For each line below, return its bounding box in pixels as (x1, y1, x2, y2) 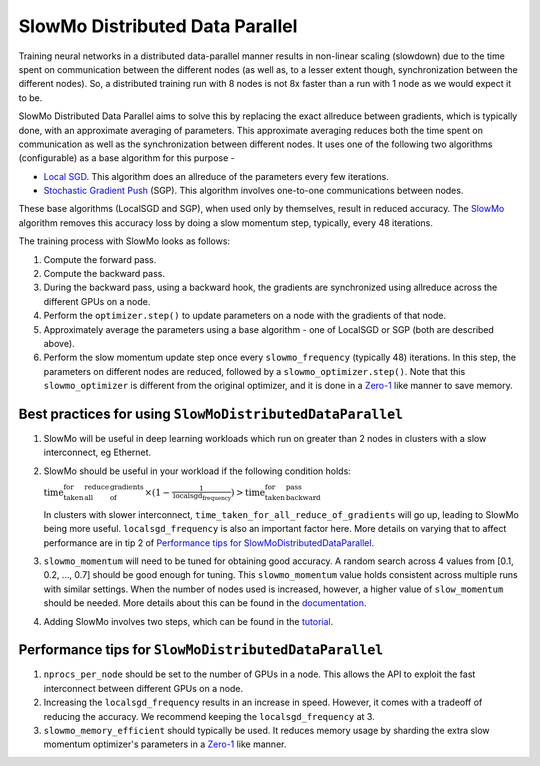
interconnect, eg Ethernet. (43, 446, 152, 459)
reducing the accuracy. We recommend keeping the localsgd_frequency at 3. (43, 710, 375, 722)
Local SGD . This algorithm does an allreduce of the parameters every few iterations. (43, 170, 389, 182)
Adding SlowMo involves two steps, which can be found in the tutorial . (43, 615, 334, 627)
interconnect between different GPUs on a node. (43, 682, 244, 694)
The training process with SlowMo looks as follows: (18, 235, 230, 247)
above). (43, 337, 75, 349)
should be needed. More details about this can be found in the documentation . (43, 597, 367, 609)
